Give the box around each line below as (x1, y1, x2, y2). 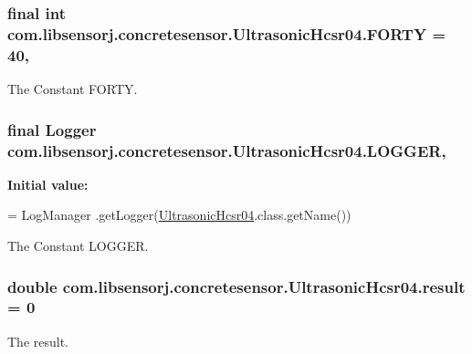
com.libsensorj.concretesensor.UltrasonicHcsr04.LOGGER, (7, 139, 446, 161)
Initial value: (7, 174, 89, 193)
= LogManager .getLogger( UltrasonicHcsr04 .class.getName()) (7, 205, 351, 224)
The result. (7, 331, 69, 350)
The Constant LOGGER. (7, 235, 149, 255)
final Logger (7, 118, 97, 141)
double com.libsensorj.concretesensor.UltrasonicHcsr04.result (7, 275, 466, 297)
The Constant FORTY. (7, 79, 138, 99)
